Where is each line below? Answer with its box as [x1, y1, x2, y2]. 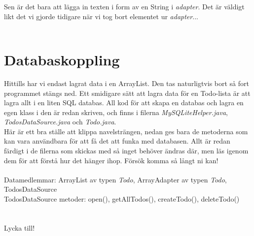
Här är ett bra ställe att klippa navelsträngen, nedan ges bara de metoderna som [4, 126, 248, 136]
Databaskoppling [4, 49, 120, 69]
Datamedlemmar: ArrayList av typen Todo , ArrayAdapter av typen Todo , [4, 174, 227, 184]
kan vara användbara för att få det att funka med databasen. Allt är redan [4, 136, 230, 146]
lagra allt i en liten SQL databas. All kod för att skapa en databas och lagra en [4, 97, 244, 108]
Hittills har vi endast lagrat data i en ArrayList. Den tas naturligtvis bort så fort [4, 78, 249, 88]
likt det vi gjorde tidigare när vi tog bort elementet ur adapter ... [4, 11, 198, 21]
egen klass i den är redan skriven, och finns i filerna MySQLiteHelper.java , [4, 107, 228, 117]
